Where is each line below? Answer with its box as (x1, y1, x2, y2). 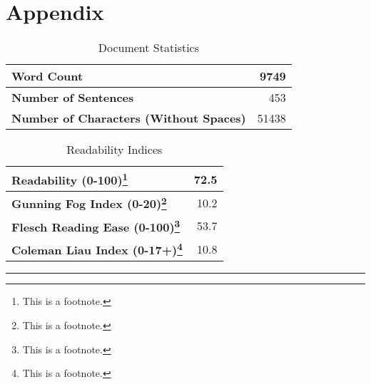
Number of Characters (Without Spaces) (11, 110, 246, 127)
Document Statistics (98, 39, 200, 56)
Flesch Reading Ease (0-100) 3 (11, 216, 181, 236)
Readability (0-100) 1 (11, 170, 128, 189)
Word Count (11, 68, 83, 85)
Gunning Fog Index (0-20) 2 (11, 193, 167, 212)
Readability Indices (66, 141, 163, 158)
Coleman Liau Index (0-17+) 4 (11, 239, 183, 259)
